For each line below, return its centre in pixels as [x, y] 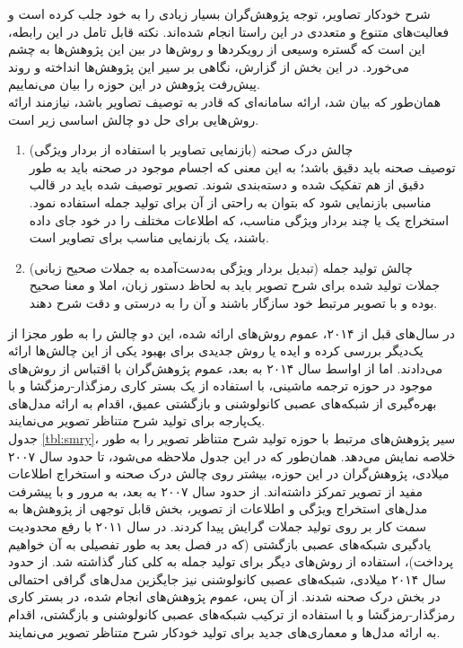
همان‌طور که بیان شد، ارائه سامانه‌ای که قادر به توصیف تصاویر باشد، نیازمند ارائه [225, 101]
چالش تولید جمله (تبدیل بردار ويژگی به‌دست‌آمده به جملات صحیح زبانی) [221, 267]
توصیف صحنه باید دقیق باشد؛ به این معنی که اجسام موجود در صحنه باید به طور [242, 166]
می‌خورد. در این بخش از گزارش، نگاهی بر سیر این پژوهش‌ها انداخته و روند [209, 66]
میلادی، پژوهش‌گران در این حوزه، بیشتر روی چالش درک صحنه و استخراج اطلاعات [229, 473]
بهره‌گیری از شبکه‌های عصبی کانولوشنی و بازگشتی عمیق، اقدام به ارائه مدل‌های [223, 403]
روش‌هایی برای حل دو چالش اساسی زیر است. [134, 119]
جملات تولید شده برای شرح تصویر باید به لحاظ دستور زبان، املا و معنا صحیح [235, 285]
